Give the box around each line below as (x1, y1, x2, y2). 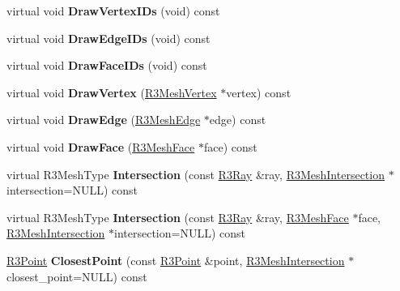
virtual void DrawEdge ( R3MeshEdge (6, 111, 201, 128)
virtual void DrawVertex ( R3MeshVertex (6, 83, 217, 101)
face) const (203, 138, 257, 155)
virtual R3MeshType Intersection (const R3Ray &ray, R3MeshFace (6, 208, 349, 225)
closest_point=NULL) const (6, 267, 147, 285)
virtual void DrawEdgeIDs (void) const (6, 29, 211, 46)
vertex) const (226, 83, 291, 101)
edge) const (209, 111, 266, 128)
